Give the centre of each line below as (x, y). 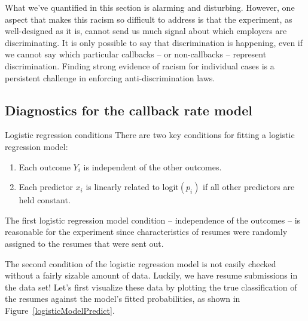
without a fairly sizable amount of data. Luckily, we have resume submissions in (151, 275)
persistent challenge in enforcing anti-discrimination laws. (110, 77)
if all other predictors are (249, 187)
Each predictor (46, 187)
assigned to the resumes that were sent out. (84, 243)
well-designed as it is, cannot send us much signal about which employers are (146, 31)
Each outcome (45, 166)
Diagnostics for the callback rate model (129, 110)
